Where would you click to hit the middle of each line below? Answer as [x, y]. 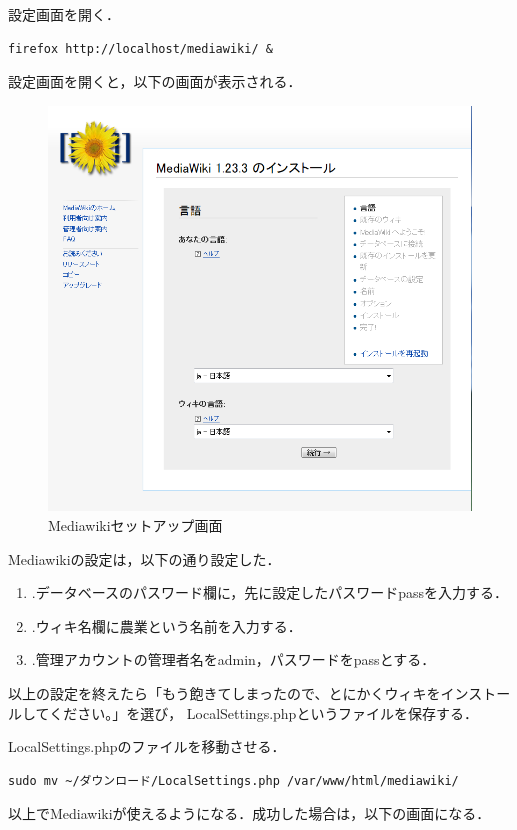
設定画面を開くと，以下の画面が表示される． [155, 81]
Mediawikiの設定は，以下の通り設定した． [144, 558]
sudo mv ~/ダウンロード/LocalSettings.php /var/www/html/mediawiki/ [233, 780]
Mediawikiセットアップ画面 [135, 525]
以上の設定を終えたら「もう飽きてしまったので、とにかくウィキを [224, 693]
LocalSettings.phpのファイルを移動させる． [147, 746]
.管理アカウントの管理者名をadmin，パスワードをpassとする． [233, 659]
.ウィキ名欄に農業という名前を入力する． [166, 625]
